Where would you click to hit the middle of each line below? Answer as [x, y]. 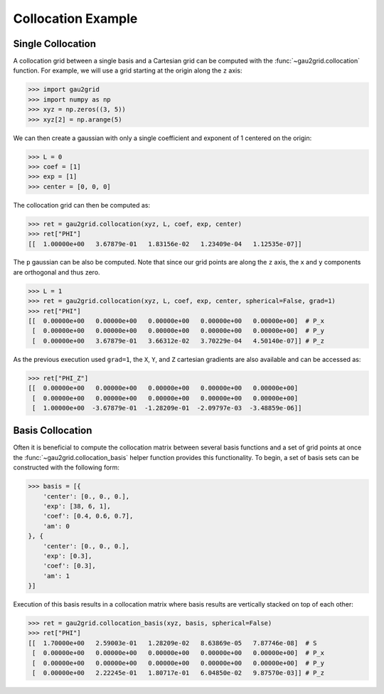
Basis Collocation [53, 431]
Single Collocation [54, 44]
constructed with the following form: [66, 468]
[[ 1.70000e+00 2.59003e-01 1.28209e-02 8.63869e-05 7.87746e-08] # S [172, 643]
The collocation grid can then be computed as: [82, 205]
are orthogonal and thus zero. [57, 272]
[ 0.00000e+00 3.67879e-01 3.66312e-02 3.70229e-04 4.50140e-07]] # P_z [178, 341]
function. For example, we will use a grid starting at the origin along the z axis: [128, 70]
